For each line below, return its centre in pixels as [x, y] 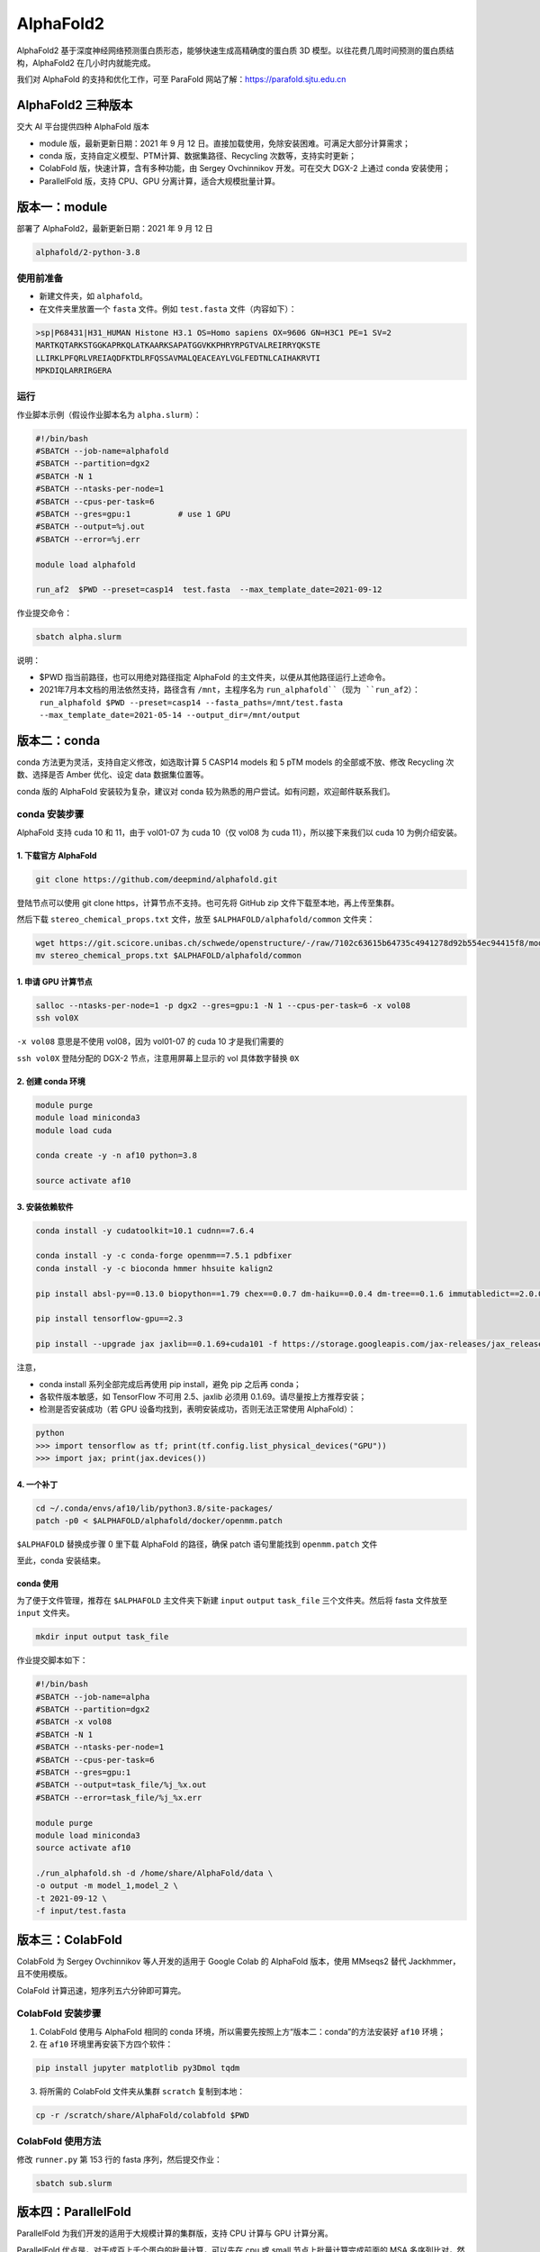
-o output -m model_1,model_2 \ [107, 1886]
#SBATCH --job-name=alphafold [102, 451]
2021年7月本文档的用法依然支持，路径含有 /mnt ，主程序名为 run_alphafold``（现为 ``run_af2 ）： [229, 690]
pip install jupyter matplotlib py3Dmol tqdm [138, 2068]
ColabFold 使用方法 [59, 2141]
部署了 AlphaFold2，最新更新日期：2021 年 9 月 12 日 [115, 228]
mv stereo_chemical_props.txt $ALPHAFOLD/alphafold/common [168, 956]
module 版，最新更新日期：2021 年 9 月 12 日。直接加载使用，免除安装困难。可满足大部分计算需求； [225, 143]
